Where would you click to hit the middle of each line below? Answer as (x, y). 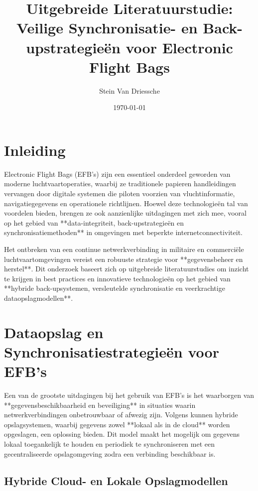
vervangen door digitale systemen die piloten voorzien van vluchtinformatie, (120, 193)
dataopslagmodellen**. (39, 298)
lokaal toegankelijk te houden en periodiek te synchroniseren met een (109, 444)
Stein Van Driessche (129, 90)
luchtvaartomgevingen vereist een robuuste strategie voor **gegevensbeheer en (124, 259)
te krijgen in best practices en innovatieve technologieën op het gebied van (117, 278)
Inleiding (35, 150)
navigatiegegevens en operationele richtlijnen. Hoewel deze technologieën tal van (126, 203)
